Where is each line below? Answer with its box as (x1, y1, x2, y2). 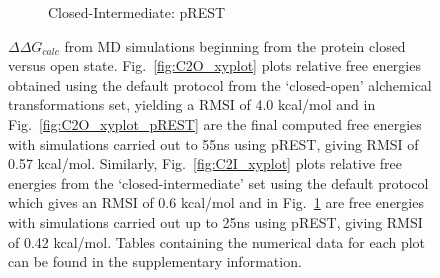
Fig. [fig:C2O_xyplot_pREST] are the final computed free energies (8, 113, 422, 134)
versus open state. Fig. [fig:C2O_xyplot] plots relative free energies (8, 55, 421, 76)
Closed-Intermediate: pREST (48, 2, 226, 22)
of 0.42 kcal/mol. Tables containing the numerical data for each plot (8, 231, 426, 252)
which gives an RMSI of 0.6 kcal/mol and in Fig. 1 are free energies (8, 192, 424, 213)
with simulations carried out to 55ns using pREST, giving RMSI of (8, 133, 419, 154)
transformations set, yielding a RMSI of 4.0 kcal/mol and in (8, 94, 376, 115)
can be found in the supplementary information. (8, 251, 302, 272)
